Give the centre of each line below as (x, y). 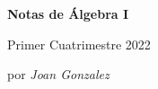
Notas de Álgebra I (68, 13)
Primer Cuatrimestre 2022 (79, 44)
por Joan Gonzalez (58, 74)
